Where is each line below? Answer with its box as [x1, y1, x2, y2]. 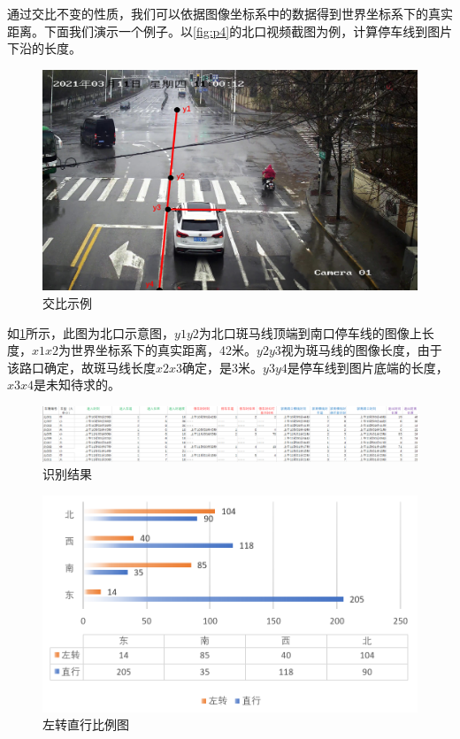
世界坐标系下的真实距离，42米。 [71, 341, 257, 359]
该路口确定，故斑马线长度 [7, 358, 156, 376]
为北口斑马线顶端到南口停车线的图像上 [198, 323, 422, 342]
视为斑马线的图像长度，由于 [280, 341, 442, 359]
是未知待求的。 [34, 375, 121, 394]
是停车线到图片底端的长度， [287, 358, 448, 376]
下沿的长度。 [7, 39, 81, 58]
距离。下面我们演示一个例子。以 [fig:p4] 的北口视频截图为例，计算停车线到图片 [7, 21, 453, 40]
